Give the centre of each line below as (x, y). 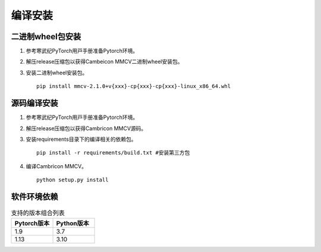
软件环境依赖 (34, 196)
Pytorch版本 (32, 223)
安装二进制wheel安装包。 (57, 73)
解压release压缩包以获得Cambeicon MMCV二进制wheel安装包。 (105, 62)
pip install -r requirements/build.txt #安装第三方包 (113, 153)
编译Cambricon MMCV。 (56, 166)
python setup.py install (73, 180)
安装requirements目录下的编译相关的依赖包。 (81, 139)
